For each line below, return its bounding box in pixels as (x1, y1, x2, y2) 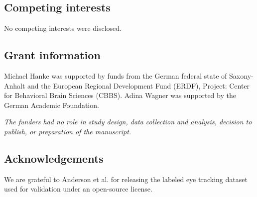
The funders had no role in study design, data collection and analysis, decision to (4, 116, 252, 127)
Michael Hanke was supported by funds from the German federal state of (4, 71, 227, 81)
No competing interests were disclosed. (4, 23, 122, 33)
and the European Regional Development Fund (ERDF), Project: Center (27, 80, 250, 91)
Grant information (4, 47, 101, 63)
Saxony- (229, 71, 254, 81)
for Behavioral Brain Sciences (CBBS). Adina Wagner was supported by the (4, 90, 236, 100)
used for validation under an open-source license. (4, 184, 152, 194)
